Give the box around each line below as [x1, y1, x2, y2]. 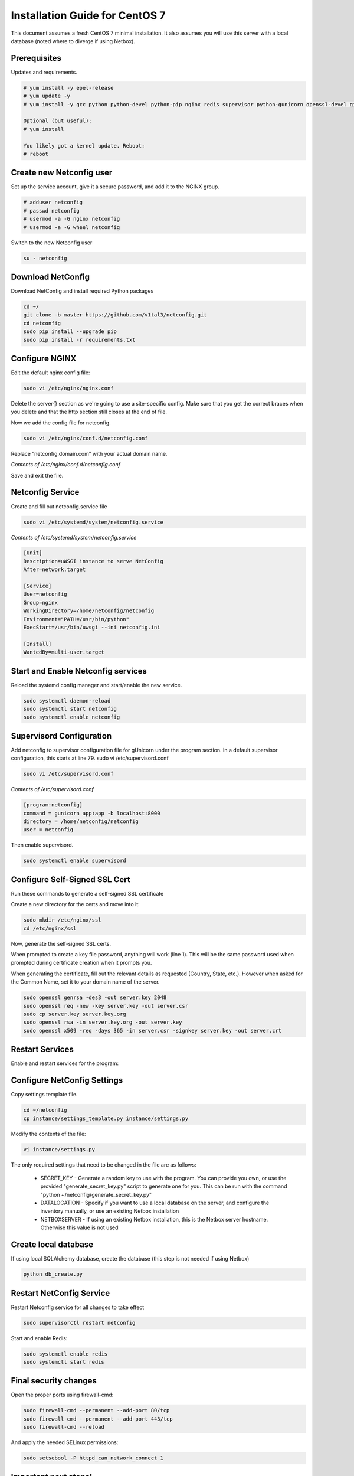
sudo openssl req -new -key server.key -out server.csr [23, 1002, 189, 1009]
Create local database [11, 1240, 94, 1250]
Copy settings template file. [11, 1091, 78, 1098]
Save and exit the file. [11, 472, 64, 479]
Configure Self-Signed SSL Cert [11, 874, 130, 884]
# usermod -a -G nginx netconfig [23, 215, 120, 223]
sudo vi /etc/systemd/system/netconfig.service [23, 518, 163, 525]
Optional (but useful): [23, 117, 93, 124]
